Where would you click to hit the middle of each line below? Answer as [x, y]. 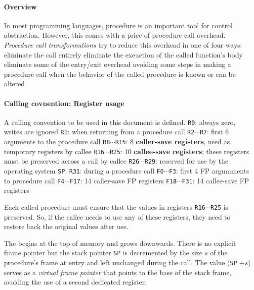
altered [15, 84]
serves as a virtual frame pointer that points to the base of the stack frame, [118, 272]
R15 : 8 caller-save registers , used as [173, 142]
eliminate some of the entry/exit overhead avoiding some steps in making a [118, 64]
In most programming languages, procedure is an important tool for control [118, 25]
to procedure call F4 [34, 180]
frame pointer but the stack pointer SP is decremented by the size [103, 253]
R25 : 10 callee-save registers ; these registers [179, 151]
